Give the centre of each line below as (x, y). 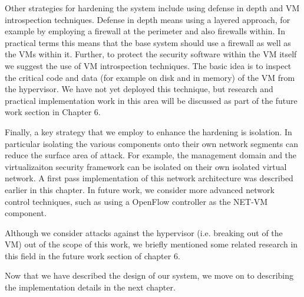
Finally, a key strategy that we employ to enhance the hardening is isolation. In (148, 131)
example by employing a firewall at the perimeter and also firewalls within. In (145, 31)
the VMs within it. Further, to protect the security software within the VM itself (151, 54)
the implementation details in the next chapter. (90, 287)
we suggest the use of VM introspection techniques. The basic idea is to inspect (148, 65)
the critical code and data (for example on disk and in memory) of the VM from (150, 77)
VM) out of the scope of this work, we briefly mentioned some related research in (151, 244)
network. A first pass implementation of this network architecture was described (149, 178)
